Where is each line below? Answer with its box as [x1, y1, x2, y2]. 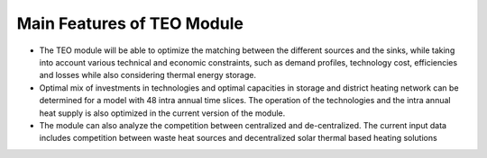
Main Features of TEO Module [16, 13, 243, 33]
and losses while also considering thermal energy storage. [39, 70, 257, 81]
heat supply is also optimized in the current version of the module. [39, 108, 286, 118]
